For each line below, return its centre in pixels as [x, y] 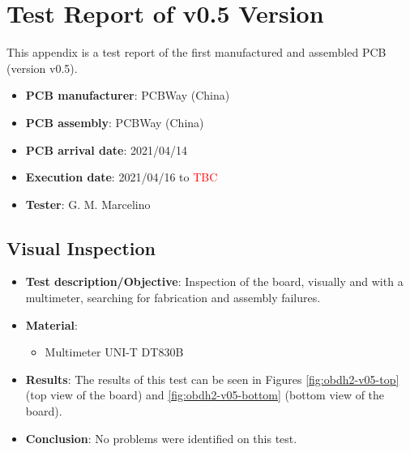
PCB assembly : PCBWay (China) [115, 122]
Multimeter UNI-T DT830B [114, 352]
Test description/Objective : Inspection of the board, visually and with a [214, 281]
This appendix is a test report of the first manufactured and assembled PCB [196, 52]
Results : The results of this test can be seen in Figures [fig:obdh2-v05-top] [212, 379]
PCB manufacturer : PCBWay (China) [128, 95]
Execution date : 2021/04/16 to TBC [122, 177]
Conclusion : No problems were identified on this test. [161, 438]
